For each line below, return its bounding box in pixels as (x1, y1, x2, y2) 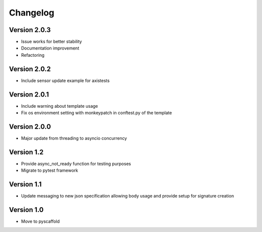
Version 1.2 (9, 148, 44, 156)
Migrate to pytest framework (21, 167, 79, 173)
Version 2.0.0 (9, 122, 51, 131)
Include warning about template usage (21, 103, 98, 109)
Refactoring (21, 52, 45, 58)
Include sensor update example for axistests (21, 78, 110, 83)
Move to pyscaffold (21, 218, 60, 224)
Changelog (9, 7, 54, 18)
